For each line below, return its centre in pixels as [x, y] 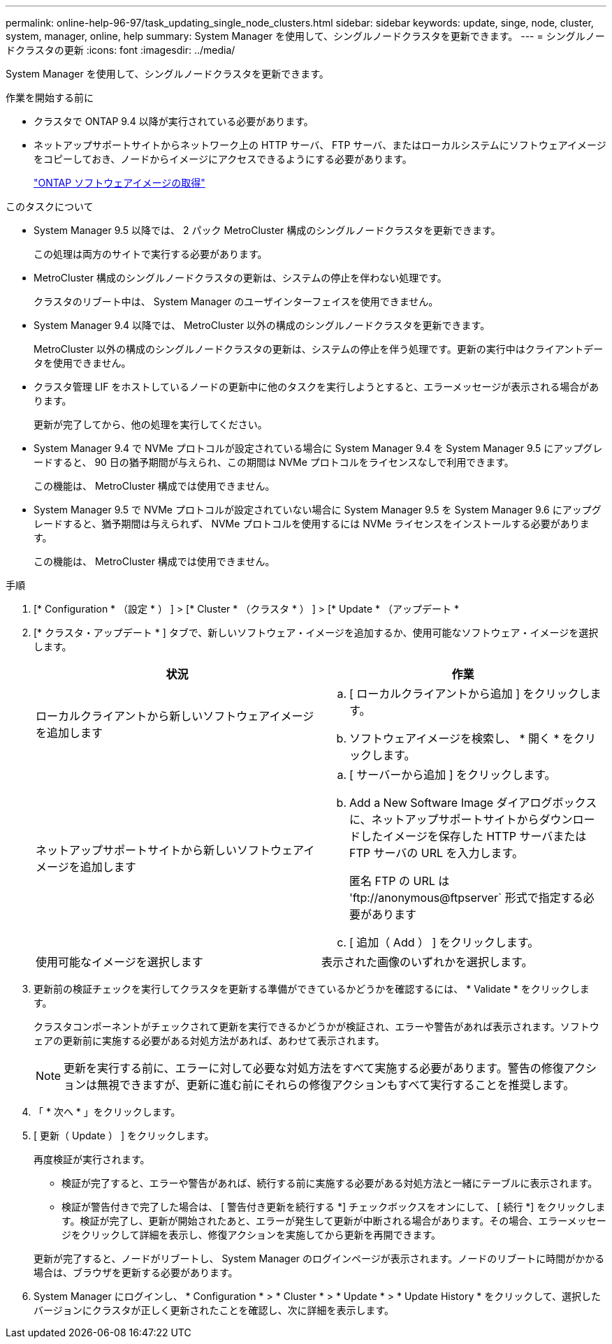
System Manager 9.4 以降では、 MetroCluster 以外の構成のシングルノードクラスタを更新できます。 [262, 325]
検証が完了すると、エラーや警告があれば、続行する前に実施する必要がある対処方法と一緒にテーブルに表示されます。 [330, 1183]
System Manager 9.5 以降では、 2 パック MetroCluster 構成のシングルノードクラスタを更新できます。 [267, 230]
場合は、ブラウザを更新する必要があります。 [136, 1272]
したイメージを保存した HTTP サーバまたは [474, 836]
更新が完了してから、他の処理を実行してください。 [151, 424]
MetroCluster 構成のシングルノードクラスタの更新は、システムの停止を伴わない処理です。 [240, 278]
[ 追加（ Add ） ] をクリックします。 [444, 942]
